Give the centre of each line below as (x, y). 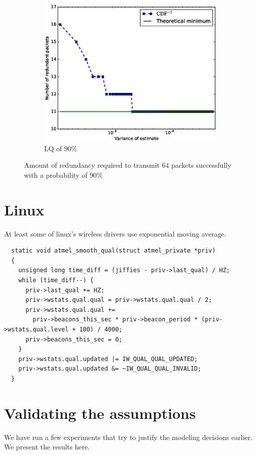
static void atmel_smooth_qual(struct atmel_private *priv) (113, 251)
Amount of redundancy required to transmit (92, 165)
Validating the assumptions (100, 413)
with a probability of (56, 175)
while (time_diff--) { (56, 280)
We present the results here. (47, 447)
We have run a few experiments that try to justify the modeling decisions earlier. (128, 437)
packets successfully (201, 165)
